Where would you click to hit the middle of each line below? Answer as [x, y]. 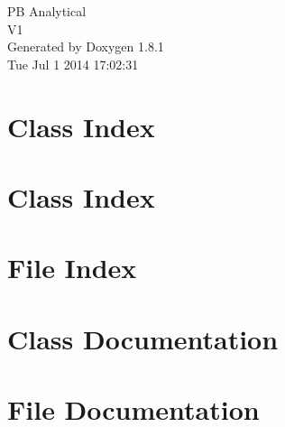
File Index [72, 268]
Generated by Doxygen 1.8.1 [86, 46]
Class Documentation [143, 338]
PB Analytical [47, 11]
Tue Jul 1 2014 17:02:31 [73, 64]
